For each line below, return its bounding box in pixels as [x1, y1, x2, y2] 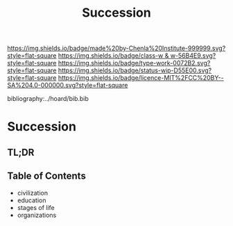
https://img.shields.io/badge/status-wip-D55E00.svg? [58, 66, 212, 74]
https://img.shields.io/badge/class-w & [58, 51, 169, 60]
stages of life [17, 203, 55, 211]
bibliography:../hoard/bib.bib [7, 95, 89, 103]
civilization [17, 188, 49, 197]
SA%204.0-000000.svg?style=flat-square [7, 81, 128, 90]
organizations [17, 211, 57, 219]
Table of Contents [7, 170, 87, 182]
